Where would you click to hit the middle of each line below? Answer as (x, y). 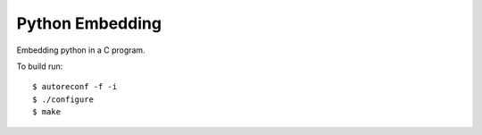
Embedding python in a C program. (81, 50)
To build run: (40, 66)
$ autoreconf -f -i (75, 87)
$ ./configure (63, 99)
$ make (47, 112)
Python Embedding (89, 23)
